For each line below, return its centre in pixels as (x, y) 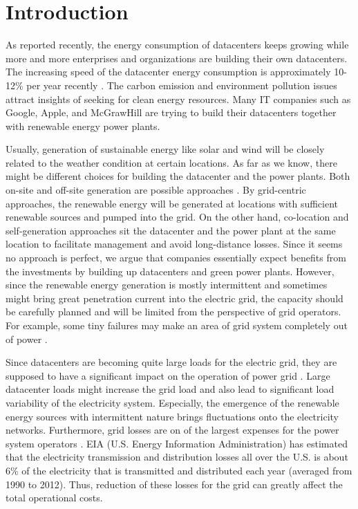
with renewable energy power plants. (83, 126)
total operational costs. (54, 498)
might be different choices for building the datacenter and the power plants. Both (178, 176)
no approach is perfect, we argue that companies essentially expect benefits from (176, 258)
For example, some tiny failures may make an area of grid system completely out (177, 325)
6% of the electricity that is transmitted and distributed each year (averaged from (179, 470)
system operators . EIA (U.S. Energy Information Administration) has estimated (177, 443)
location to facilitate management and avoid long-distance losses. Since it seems (174, 244)
